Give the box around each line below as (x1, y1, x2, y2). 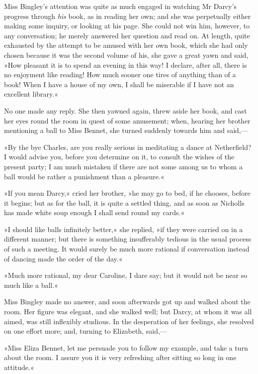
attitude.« (4, 362, 34, 372)
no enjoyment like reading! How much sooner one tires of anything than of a (4, 69, 236, 80)
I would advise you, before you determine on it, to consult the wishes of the (4, 151, 235, 162)
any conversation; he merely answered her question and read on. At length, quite (4, 30, 250, 40)
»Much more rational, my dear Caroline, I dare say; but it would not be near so (4, 270, 248, 280)
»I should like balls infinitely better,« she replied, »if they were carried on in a (4, 224, 243, 234)
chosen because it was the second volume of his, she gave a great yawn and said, (4, 49, 249, 60)
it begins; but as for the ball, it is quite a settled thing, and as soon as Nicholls (4, 197, 245, 208)
